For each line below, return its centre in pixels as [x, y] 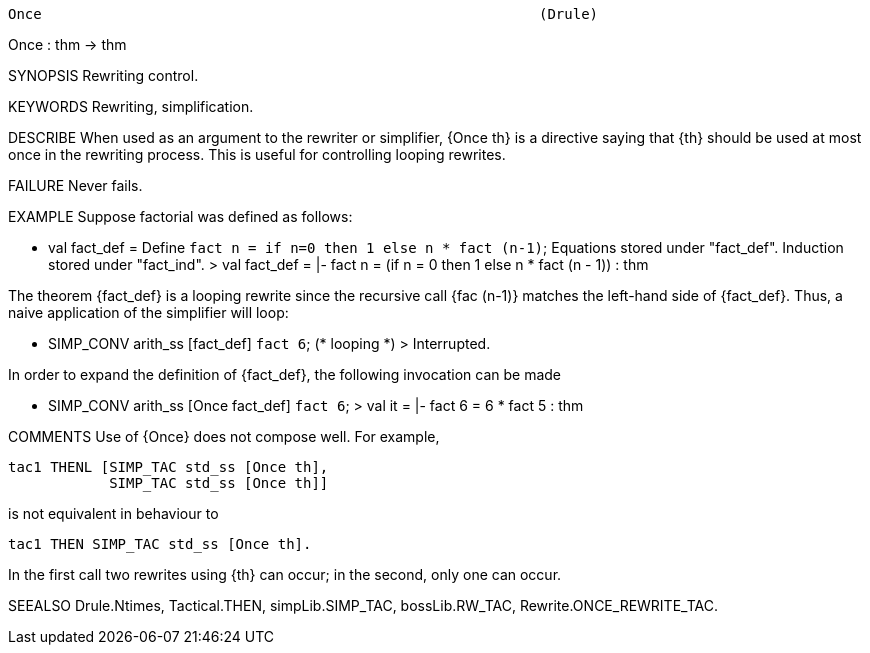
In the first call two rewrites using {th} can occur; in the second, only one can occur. [285, 574]
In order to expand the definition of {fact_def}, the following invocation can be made [285, 374]
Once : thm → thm [67, 44]
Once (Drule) [303, 14]
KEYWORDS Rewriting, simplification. [131, 106]
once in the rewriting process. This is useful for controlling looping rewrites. [257, 154]
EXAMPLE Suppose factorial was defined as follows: [180, 216]
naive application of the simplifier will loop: [148, 312]
